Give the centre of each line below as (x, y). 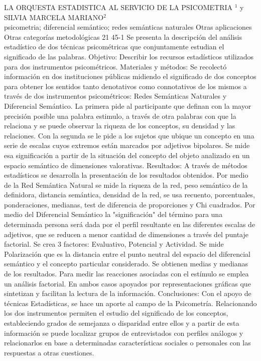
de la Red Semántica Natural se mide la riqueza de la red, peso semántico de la (126, 185)
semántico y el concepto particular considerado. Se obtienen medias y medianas (126, 264)
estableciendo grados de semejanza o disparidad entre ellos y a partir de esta (122, 323)
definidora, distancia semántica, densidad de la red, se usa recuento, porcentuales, (129, 195)
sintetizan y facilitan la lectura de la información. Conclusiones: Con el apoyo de (128, 293)
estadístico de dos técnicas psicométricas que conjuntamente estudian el (114, 47)
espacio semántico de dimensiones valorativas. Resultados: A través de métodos (126, 165)
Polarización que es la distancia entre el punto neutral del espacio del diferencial (127, 254)
